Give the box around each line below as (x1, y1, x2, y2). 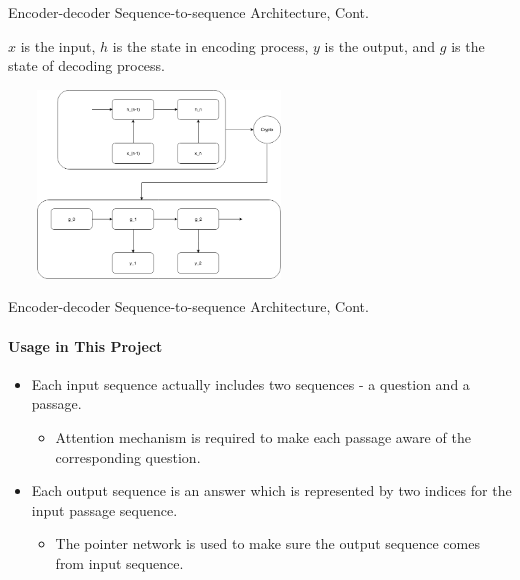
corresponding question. (55, 446, 201, 467)
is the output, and (324, 35, 436, 56)
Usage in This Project (8, 335, 163, 356)
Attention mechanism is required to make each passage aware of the (55, 426, 471, 447)
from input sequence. (55, 552, 184, 573)
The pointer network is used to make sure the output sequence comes (55, 533, 480, 554)
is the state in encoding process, (112, 35, 309, 56)
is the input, (20, 35, 96, 56)
